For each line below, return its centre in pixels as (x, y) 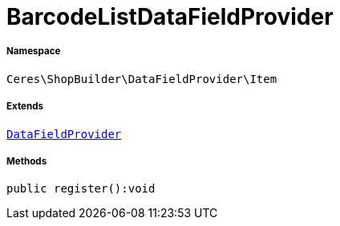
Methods (27, 161)
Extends (25, 107)
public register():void (81, 189)
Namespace (34, 52)
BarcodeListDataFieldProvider (170, 17)
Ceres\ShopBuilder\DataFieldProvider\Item (142, 79)
